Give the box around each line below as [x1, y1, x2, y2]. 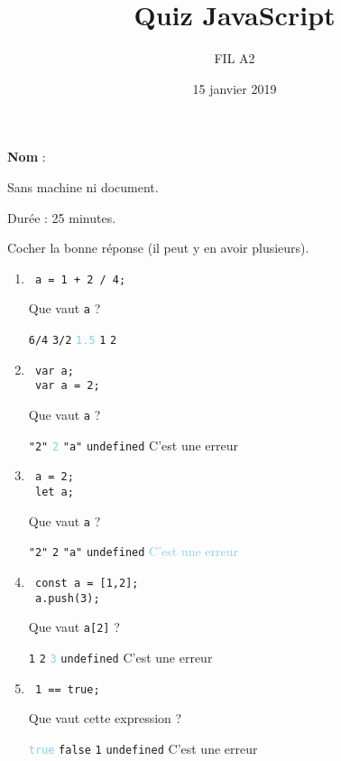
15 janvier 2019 [192, 79, 277, 97]
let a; [34, 485, 74, 498]
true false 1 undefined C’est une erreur [28, 738, 258, 757]
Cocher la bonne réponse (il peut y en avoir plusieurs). [7, 238, 309, 257]
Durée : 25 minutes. [7, 208, 116, 227]
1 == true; [34, 682, 100, 696]
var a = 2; [34, 379, 100, 393]
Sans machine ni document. [7, 177, 159, 196]
